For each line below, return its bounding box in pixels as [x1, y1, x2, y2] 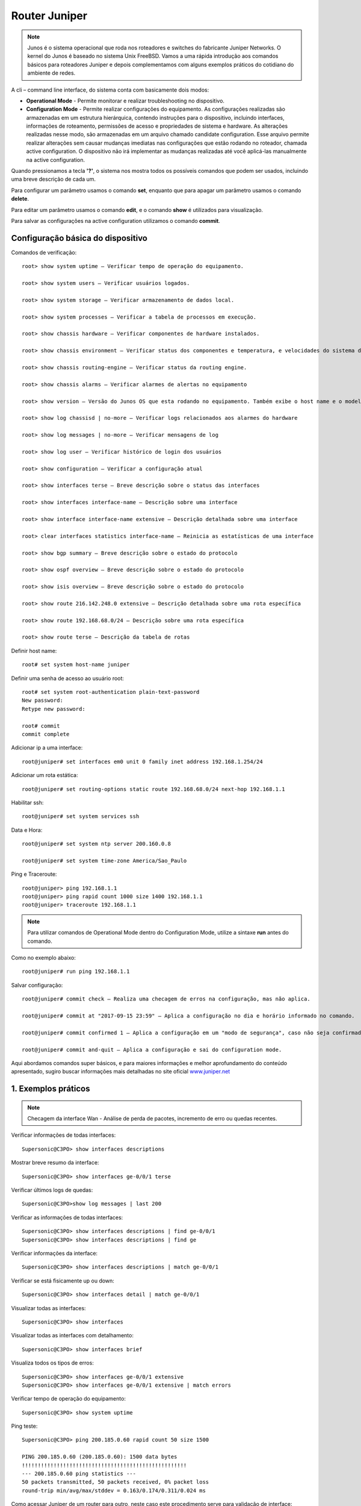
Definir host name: [11, 647, 57, 654]
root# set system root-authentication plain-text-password [22, 689, 200, 696]
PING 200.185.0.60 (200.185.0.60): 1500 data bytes [22, 1454, 177, 1460]
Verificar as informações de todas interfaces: [11, 1214, 123, 1221]
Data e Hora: [11, 826, 43, 834]
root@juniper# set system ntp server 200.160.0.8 [22, 840, 171, 848]
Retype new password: [22, 705, 85, 712]
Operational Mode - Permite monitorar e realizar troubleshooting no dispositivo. [26, 97, 225, 104]
